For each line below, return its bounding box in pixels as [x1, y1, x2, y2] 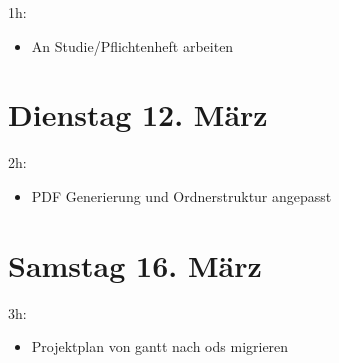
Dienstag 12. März [8, 94, 268, 135]
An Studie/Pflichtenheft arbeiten [31, 35, 234, 56]
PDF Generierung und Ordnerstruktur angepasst [31, 185, 332, 206]
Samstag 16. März [8, 244, 262, 285]
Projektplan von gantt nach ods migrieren [31, 336, 289, 357]
